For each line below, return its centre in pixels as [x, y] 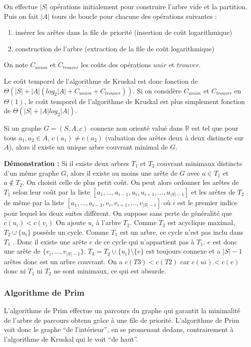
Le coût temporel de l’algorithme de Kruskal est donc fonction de [101, 81]
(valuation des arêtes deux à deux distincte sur [174, 137]
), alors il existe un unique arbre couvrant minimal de [89, 147]
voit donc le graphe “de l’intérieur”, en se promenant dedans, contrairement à [119, 329]
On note [16, 65]
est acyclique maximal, [201, 222]
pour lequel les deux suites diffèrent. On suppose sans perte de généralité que [118, 213]
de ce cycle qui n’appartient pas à [144, 241]
